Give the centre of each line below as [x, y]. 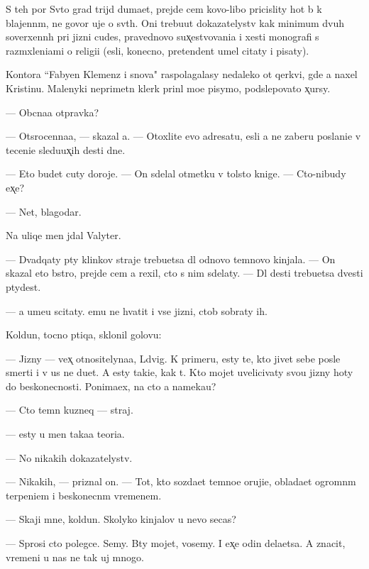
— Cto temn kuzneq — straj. [70, 410]
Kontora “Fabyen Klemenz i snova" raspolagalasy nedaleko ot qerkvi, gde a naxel [182, 74]
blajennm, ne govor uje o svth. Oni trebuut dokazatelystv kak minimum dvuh [175, 22]
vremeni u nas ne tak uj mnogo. [75, 557]
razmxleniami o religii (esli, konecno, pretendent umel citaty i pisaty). [158, 50]
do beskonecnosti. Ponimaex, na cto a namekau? [111, 386]
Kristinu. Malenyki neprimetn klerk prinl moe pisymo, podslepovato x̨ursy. [168, 88]
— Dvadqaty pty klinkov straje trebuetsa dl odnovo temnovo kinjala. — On [171, 259]
